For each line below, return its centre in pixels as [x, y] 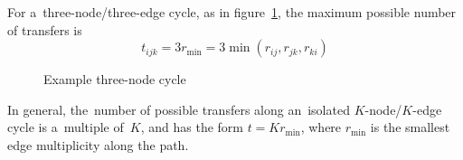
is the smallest [410, 127]
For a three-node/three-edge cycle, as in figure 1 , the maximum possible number [232, 12]
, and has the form [192, 127]
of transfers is [45, 29]
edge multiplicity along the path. [98, 144]
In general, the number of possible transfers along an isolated [179, 109]
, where [321, 127]
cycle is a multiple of [66, 127]
